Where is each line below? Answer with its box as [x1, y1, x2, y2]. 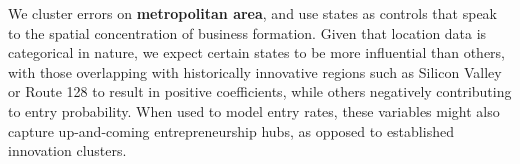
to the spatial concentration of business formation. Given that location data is [8, 22, 487, 43]
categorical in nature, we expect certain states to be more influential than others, [8, 42, 506, 63]
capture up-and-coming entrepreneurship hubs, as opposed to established [8, 120, 454, 141]
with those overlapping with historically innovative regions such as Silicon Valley [8, 61, 502, 82]
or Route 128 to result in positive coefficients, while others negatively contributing [8, 81, 512, 102]
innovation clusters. [8, 140, 127, 161]
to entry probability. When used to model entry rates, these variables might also [8, 100, 500, 121]
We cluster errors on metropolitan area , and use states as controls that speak [8, 3, 498, 23]
